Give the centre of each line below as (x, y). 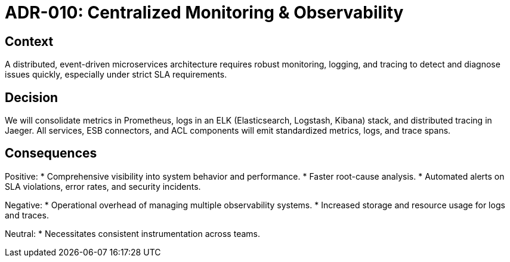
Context (29, 41)
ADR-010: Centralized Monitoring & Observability (204, 13)
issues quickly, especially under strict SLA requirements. (116, 75)
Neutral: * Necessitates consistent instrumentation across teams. (132, 233)
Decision (32, 97)
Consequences (51, 153)
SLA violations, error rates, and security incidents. (103, 186)
